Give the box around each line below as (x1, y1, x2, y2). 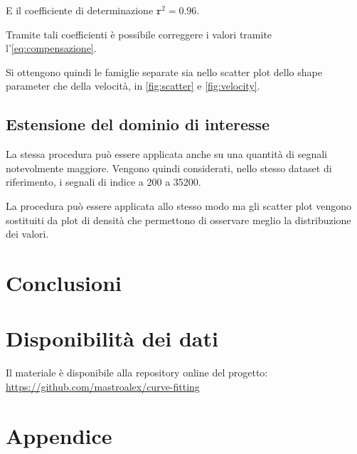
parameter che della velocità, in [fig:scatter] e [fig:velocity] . (6, 78, 260, 93)
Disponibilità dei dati (6, 324, 218, 353)
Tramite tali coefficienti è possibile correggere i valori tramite (6, 26, 272, 41)
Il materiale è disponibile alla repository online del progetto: (6, 365, 268, 380)
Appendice (6, 421, 112, 450)
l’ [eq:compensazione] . (6, 41, 97, 56)
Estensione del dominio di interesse (6, 113, 270, 135)
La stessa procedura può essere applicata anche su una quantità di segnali (6, 147, 327, 162)
